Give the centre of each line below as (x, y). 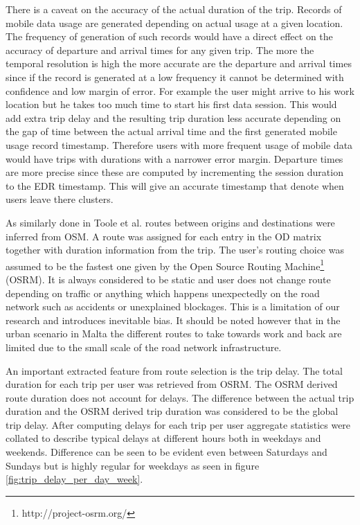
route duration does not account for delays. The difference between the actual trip (180, 397)
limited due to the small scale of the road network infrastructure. (144, 347)
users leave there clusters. (60, 199)
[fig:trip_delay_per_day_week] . (74, 479)
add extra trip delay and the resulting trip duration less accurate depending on (173, 117)
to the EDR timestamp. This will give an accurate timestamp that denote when (175, 185)
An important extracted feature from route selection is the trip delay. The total (174, 370)
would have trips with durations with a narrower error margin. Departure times (174, 158)
